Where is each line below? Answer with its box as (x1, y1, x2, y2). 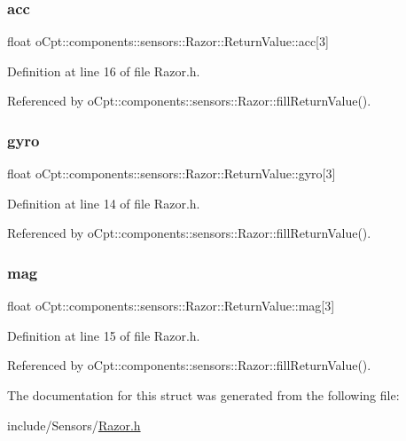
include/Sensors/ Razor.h (7, 415, 141, 434)
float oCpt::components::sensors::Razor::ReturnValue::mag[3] (7, 296, 335, 315)
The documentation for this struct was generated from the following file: (7, 386, 400, 404)
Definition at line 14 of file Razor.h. (7, 193, 200, 212)
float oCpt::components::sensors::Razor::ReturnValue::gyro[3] (7, 164, 336, 183)
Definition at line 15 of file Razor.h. (7, 326, 200, 344)
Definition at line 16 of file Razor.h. (7, 61, 200, 80)
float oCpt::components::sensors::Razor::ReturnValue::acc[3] (7, 32, 329, 51)
